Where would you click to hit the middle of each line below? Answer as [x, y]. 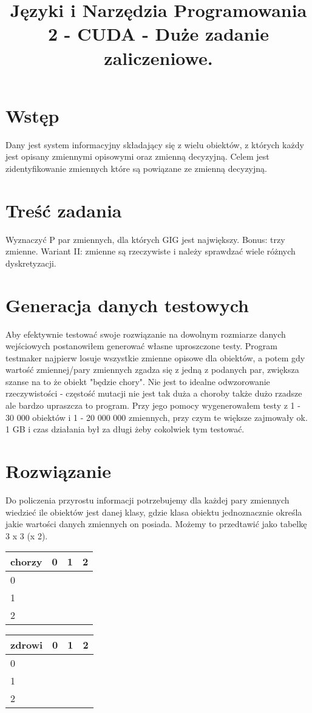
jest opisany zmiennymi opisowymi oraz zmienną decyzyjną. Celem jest [137, 156]
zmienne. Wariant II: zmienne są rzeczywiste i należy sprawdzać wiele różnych [151, 251]
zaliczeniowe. [158, 57]
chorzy [26, 562]
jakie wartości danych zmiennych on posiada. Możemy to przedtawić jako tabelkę [156, 524]
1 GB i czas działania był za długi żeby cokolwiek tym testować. [125, 429]
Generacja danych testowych [127, 305]
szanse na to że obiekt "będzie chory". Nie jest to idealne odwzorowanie [138, 381]
